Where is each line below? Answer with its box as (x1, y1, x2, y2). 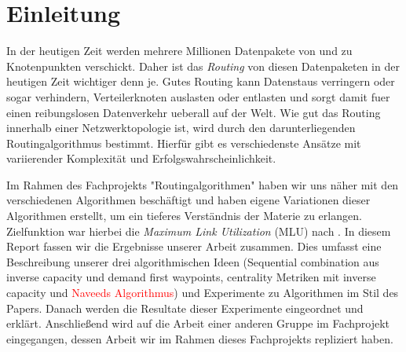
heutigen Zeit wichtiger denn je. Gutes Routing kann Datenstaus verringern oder (6, 73, 395, 90)
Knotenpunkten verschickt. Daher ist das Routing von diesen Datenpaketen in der (6, 57, 400, 74)
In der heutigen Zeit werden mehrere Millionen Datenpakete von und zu (6, 42, 353, 59)
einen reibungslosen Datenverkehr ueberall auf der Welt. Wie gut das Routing (6, 104, 381, 120)
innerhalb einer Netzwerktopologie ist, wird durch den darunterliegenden (6, 119, 356, 136)
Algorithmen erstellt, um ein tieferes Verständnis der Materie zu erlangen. (6, 207, 362, 224)
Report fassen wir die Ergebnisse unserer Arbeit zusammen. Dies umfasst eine (6, 238, 382, 255)
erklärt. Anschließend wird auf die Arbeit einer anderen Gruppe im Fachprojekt (6, 315, 390, 332)
